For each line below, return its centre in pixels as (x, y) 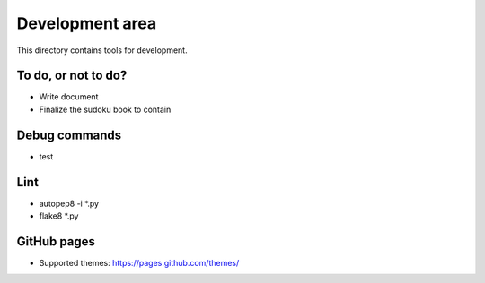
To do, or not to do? (72, 76)
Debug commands (69, 135)
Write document (69, 97)
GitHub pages (56, 241)
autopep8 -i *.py (69, 203)
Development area (87, 23)
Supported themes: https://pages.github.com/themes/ (139, 262)
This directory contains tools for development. (102, 50)
